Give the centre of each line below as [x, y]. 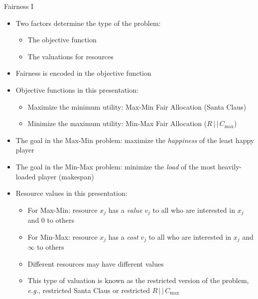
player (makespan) [66, 176]
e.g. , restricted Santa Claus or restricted [89, 290]
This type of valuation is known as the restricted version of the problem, [138, 280]
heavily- [230, 166]
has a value [125, 210]
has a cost [123, 236]
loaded [26, 176]
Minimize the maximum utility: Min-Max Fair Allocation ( [117, 123]
